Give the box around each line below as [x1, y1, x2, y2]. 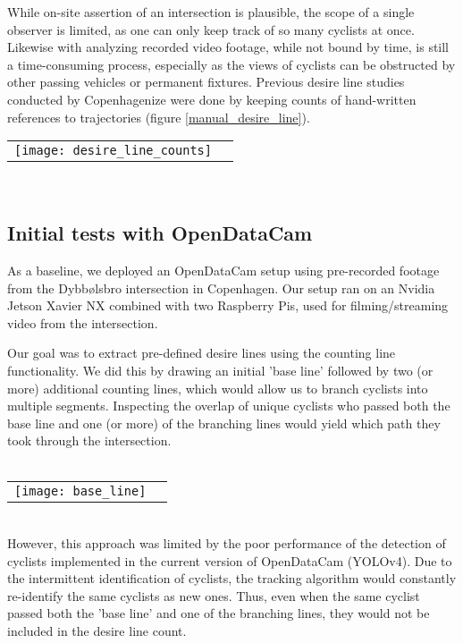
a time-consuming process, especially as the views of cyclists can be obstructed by [7, 55, 456, 73]
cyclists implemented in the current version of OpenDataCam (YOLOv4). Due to [7, 551, 452, 570]
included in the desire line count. [7, 622, 187, 640]
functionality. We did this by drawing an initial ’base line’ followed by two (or [7, 360, 434, 379]
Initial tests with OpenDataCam [7, 219, 313, 247]
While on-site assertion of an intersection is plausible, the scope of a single [7, 3, 415, 21]
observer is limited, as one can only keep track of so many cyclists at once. [7, 20, 415, 38]
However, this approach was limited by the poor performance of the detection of [7, 534, 446, 553]
